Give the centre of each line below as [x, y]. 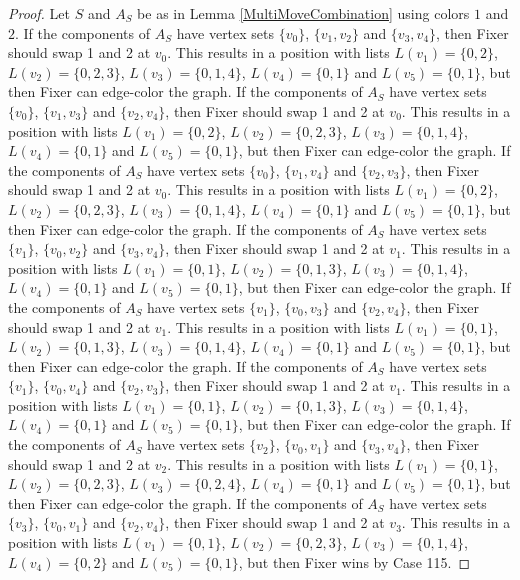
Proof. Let [39, 13]
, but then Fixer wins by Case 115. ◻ [354, 561]
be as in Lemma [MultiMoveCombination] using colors [303, 13]
